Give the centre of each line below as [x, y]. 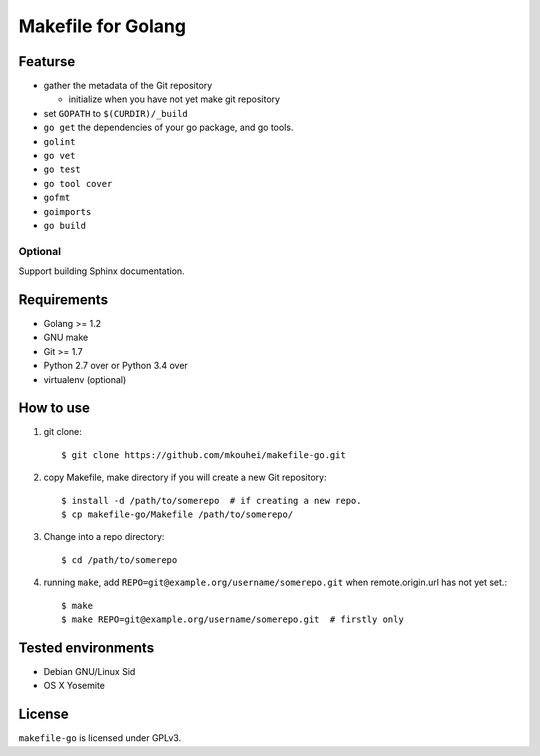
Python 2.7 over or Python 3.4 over [116, 366]
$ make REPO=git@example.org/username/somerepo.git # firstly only [232, 619]
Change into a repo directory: [104, 537]
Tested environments [86, 647]
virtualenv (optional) [85, 379]
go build [65, 225]
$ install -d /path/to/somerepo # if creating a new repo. [211, 500]
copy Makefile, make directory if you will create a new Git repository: [185, 477]
